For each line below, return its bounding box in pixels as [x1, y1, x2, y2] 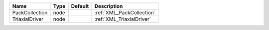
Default [71, 3, 89, 9]
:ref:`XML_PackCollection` [94, 9, 156, 16]
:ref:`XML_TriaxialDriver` [94, 16, 151, 22]
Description [94, 3, 123, 9]
